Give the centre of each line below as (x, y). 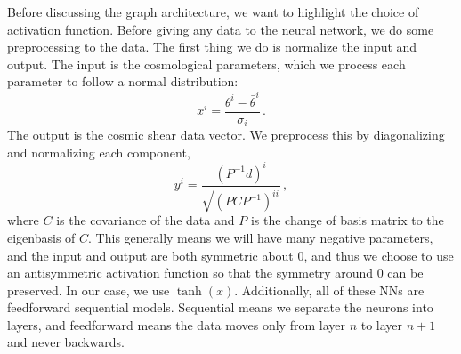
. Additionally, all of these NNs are (329, 290)
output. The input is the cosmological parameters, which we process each (206, 64)
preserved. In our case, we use (89, 290)
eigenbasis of (41, 237)
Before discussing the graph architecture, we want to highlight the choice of (213, 12)
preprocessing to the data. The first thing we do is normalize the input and (212, 47)
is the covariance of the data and (146, 220)
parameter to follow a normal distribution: (123, 81)
